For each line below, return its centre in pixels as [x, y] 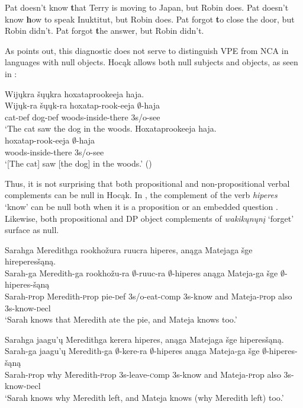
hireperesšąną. [30, 261]
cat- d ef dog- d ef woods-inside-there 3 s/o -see [83, 117]
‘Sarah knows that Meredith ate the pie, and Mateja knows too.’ [121, 319]
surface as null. [32, 230]
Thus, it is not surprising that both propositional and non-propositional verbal [147, 183]
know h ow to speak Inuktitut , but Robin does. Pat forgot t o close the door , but [150, 19]
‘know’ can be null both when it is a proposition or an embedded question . [141, 206]
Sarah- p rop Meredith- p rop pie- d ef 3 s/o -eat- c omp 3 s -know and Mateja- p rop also [149, 296]
